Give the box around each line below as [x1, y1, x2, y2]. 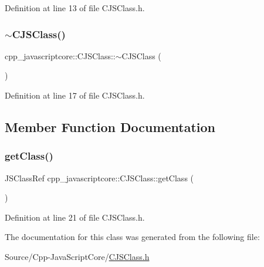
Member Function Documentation [5, 117, 216, 136]
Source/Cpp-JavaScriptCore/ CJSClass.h [5, 250, 150, 262]
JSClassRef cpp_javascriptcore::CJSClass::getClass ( [5, 171, 194, 184]
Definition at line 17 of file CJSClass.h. [5, 89, 145, 101]
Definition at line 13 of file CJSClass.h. [5, 2, 145, 13]
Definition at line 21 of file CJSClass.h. [5, 211, 145, 223]
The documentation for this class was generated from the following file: [5, 231, 260, 243]
